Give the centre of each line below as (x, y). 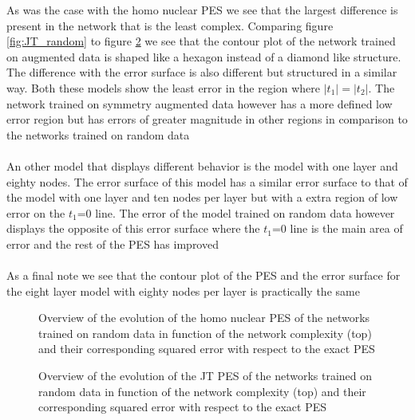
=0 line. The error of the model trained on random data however (236, 212)
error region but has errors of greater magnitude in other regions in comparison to (207, 119)
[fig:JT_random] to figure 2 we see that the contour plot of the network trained (201, 41)
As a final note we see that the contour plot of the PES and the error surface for (204, 275)
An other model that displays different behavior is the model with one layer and (202, 165)
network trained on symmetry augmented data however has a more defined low (200, 103)
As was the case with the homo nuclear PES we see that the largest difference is (202, 10)
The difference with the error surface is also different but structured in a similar (202, 72)
